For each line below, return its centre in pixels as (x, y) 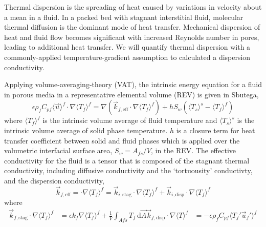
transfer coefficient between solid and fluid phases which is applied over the (122, 140)
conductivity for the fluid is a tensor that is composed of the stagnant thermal (127, 160)
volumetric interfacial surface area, (58, 150)
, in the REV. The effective (193, 150)
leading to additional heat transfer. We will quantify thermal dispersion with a (127, 47)
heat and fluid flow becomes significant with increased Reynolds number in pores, (132, 37)
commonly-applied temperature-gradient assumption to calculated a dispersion (127, 57)
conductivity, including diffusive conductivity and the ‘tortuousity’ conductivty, (128, 170)
